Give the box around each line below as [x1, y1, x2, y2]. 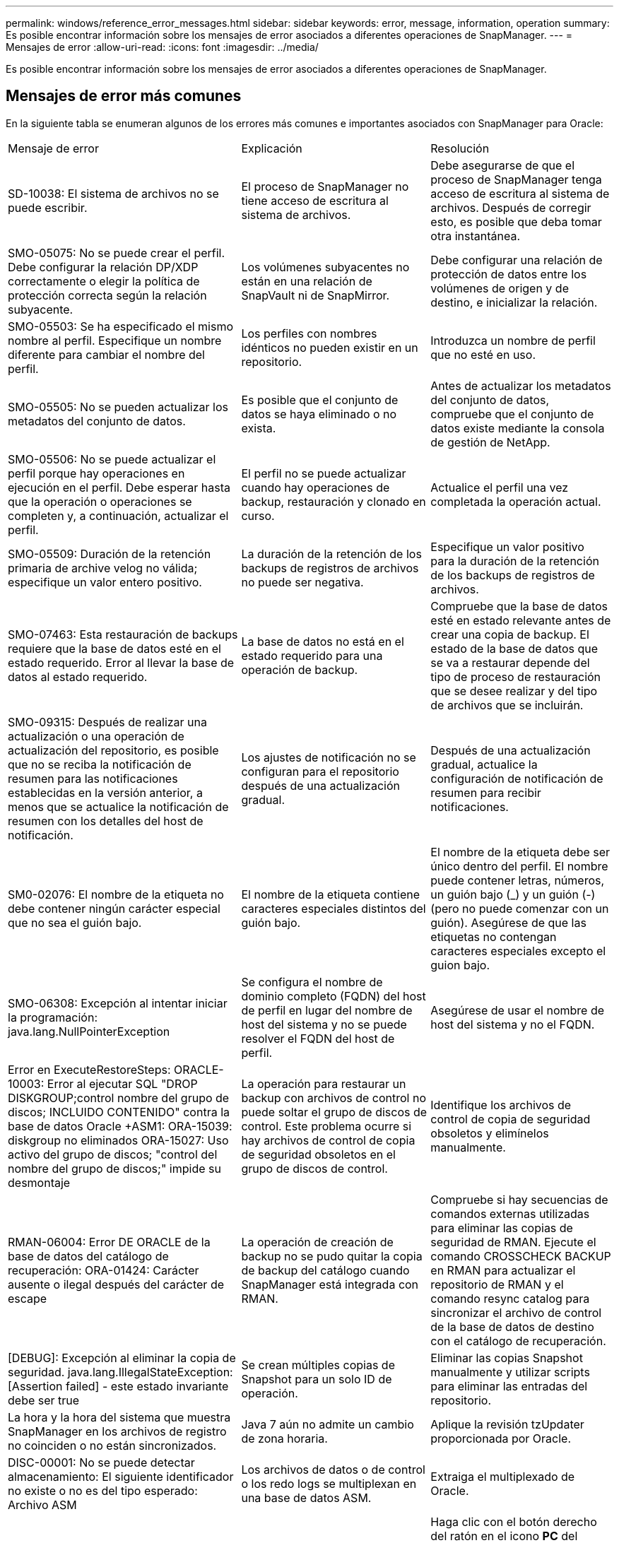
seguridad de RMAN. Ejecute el [430, 1234, 596, 1249]
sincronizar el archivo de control [430, 1305, 602, 1320]
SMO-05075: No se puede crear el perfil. [8, 245, 225, 260]
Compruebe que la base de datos [430, 598, 608, 613]
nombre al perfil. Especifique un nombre [8, 333, 222, 348]
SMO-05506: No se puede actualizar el [8, 451, 216, 466]
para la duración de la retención [430, 553, 599, 568]
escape [8, 1291, 47, 1306]
